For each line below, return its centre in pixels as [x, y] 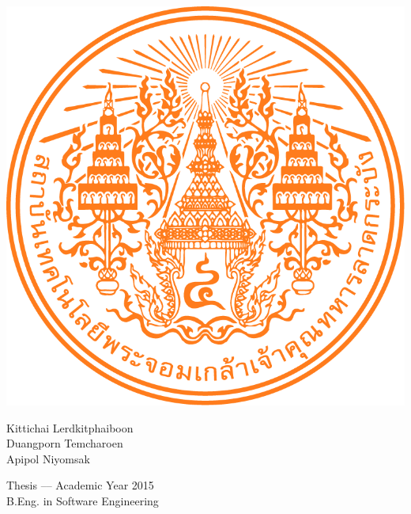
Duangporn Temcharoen [65, 443]
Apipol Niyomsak [48, 458]
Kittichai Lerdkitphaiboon [70, 427]
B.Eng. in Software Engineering [83, 500]
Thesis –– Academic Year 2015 [80, 485]
